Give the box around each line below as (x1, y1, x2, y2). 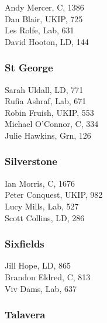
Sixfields (5, 236, 44, 251)
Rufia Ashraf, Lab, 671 (5, 95, 87, 107)
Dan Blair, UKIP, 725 (5, 12, 83, 25)
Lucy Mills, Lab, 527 (5, 200, 79, 212)
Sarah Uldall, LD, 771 (5, 83, 84, 95)
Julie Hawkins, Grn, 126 (5, 129, 91, 141)
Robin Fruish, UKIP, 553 (5, 106, 94, 118)
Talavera (5, 307, 46, 322)
